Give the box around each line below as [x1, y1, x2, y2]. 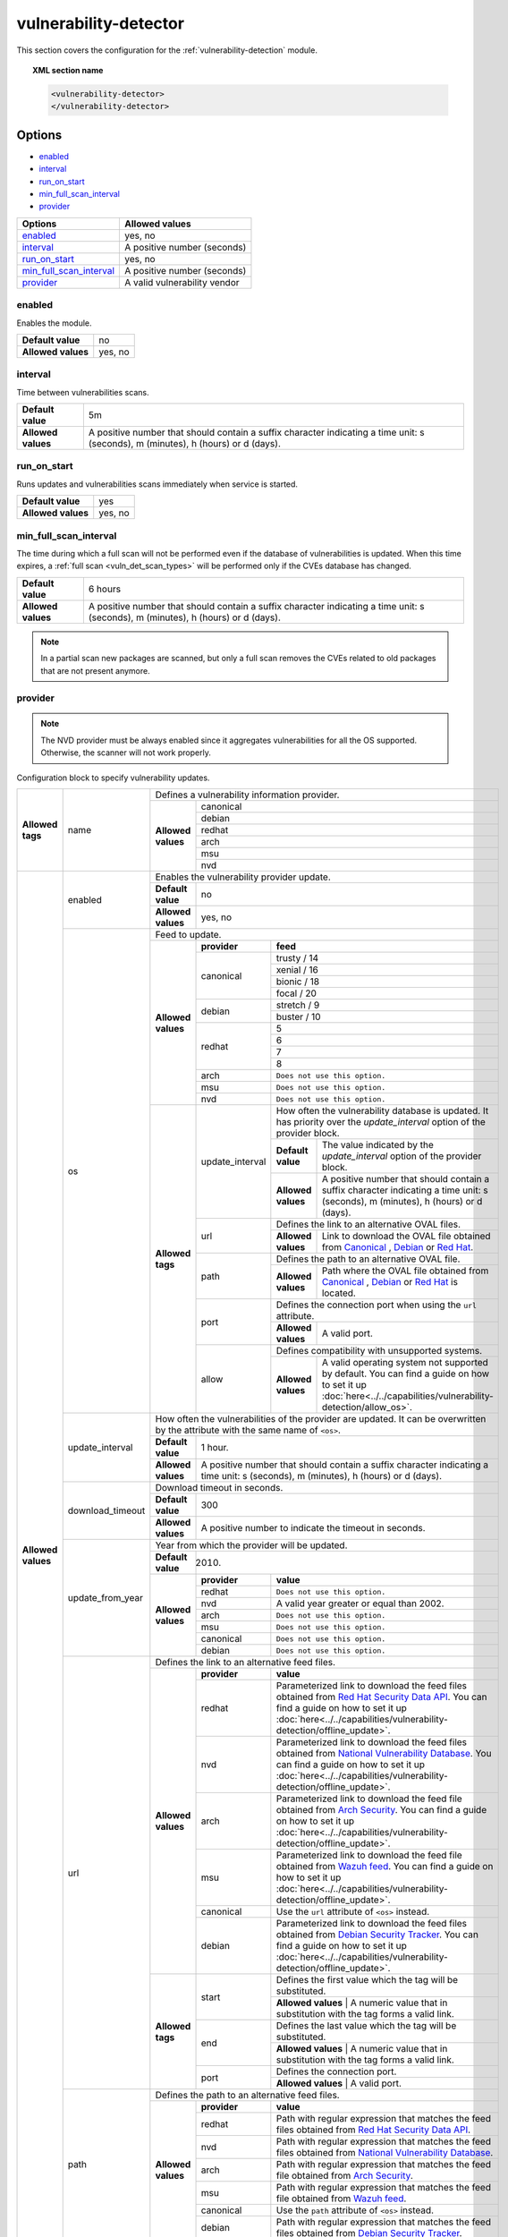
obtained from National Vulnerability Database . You [275, 1748, 492, 1760]
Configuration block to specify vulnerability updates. [16, 772, 210, 783]
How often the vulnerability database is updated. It [275, 1105, 489, 1118]
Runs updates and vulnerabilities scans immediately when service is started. [16, 479, 299, 489]
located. [321, 1287, 357, 1299]
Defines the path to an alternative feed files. [155, 2089, 340, 2102]
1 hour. [200, 1442, 229, 1454]
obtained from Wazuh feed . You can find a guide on [275, 1860, 494, 1873]
